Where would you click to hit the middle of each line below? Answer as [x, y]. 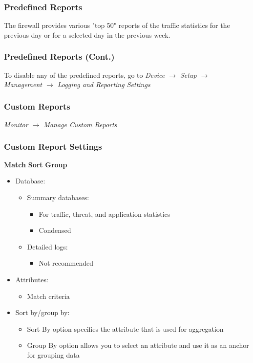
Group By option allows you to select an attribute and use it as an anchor [138, 345]
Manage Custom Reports [80, 125]
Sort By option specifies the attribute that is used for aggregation [125, 329]
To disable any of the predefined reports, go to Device [84, 75]
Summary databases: [58, 197]
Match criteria [48, 296]
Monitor [16, 125]
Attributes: [32, 279]
